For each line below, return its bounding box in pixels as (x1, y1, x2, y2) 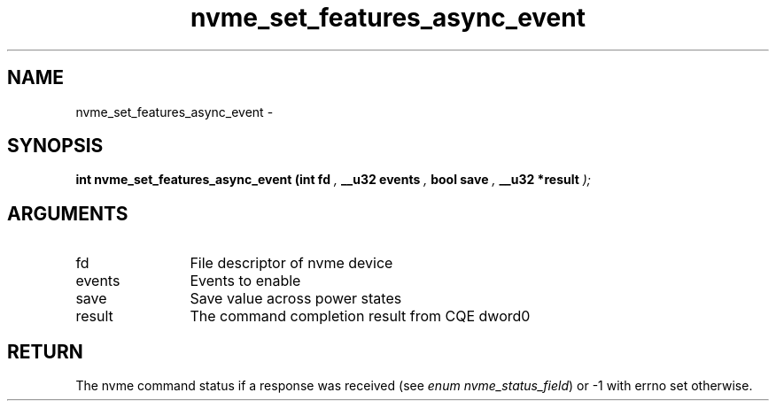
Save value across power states (190, 289, 402, 308)
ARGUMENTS (7, 202, 128, 225)
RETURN (7, 340, 83, 363)
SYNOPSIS (7, 135, 104, 158)
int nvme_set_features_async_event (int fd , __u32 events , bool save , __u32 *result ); (75, 172, 592, 188)
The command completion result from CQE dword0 (190, 307, 531, 326)
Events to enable (190, 272, 301, 290)
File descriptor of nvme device (190, 254, 393, 273)
